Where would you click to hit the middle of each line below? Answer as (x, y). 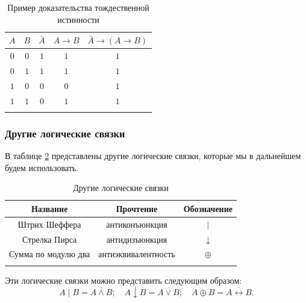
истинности (78, 19)
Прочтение (137, 208)
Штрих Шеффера (49, 224)
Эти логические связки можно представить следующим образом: (123, 280)
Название (49, 208)
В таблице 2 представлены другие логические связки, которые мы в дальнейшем (153, 156)
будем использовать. (42, 167)
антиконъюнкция (137, 224)
